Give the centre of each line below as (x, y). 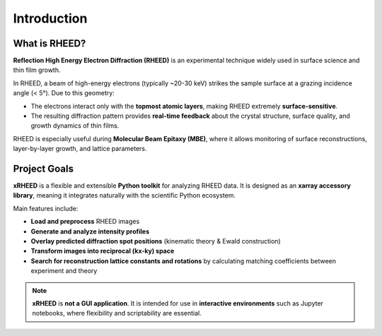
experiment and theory (64, 271)
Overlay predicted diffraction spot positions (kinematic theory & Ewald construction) (156, 241)
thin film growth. (37, 70)
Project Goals (44, 169)
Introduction (50, 18)
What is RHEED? (50, 43)
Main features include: (46, 208)
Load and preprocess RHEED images (85, 222)
